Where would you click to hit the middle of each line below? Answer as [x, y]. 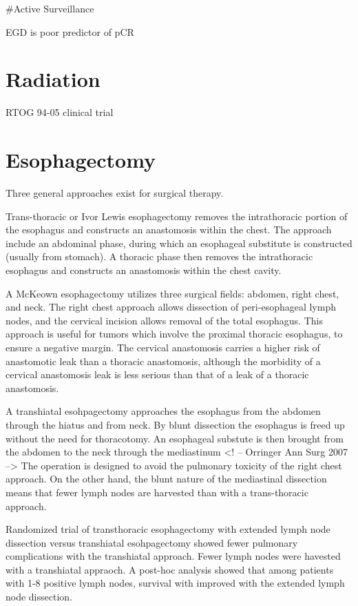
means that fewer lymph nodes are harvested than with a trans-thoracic [157, 492]
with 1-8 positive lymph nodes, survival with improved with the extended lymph [175, 583]
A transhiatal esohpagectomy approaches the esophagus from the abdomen [163, 411]
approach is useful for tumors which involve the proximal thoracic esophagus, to [174, 334]
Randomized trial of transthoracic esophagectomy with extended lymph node [168, 529]
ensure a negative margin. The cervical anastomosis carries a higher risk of [163, 347]
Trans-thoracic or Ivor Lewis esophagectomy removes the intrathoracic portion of [177, 216]
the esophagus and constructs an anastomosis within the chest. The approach [169, 229]
